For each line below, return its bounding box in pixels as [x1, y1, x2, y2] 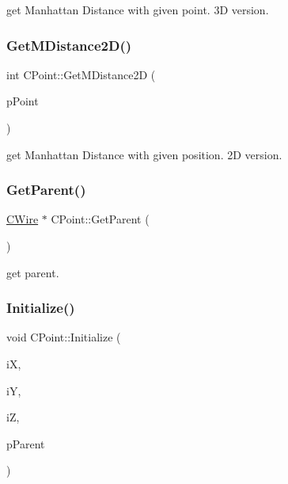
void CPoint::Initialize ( [6, 329, 121, 345]
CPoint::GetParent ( [51, 211, 150, 227]
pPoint [6, 93, 39, 109]
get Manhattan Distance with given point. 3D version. [6, 2, 269, 17]
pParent [6, 435, 45, 452]
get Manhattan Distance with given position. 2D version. [6, 146, 282, 162]
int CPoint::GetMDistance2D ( [6, 66, 156, 82]
